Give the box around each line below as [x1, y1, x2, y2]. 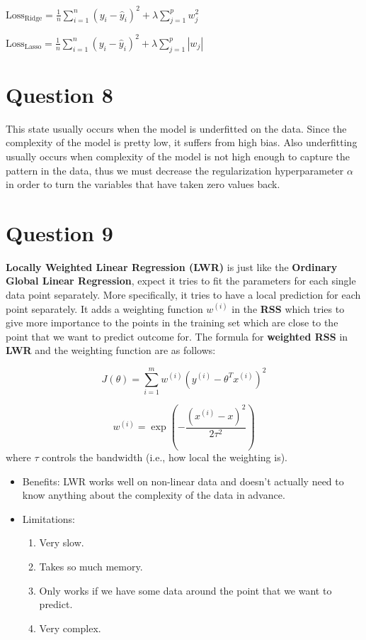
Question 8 [6, 79, 113, 109]
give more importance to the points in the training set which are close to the [6, 315, 338, 330]
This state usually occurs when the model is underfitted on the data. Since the [6, 121, 347, 136]
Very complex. [39, 620, 101, 635]
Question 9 [6, 218, 113, 247]
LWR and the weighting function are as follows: [6, 343, 216, 358]
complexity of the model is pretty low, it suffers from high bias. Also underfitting [6, 135, 358, 150]
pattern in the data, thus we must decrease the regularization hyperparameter [6, 162, 344, 177]
